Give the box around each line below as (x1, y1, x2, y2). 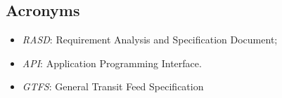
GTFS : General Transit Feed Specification (22, 79, 204, 94)
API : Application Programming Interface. (22, 55, 202, 70)
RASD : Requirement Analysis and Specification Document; (22, 32, 278, 47)
